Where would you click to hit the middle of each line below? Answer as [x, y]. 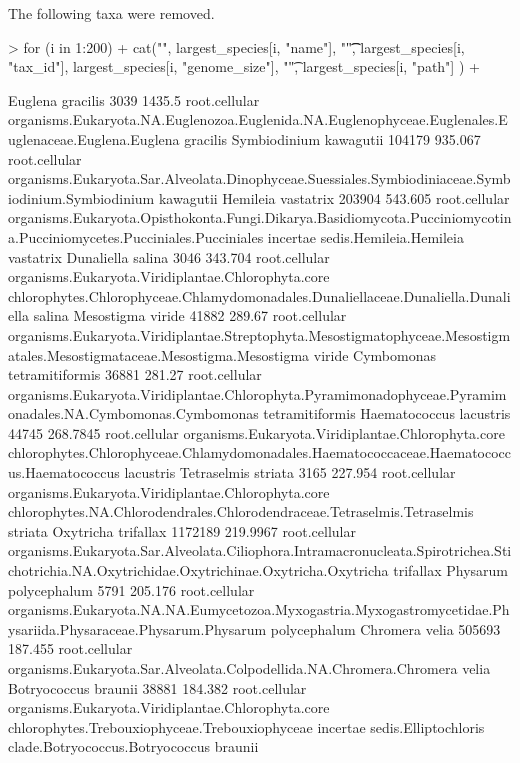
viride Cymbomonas [374, 354]
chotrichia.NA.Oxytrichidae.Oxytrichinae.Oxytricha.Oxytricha [198, 570]
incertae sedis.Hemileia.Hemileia [365, 236]
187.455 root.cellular [70, 648]
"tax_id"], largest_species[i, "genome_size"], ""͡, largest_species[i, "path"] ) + [244, 66]
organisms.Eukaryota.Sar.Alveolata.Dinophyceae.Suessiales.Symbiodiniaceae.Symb [259, 178]
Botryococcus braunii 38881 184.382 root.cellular [157, 687]
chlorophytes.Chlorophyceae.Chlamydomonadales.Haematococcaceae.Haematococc [260, 452]
